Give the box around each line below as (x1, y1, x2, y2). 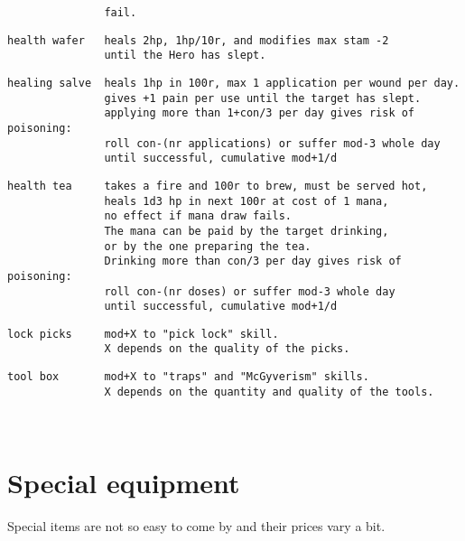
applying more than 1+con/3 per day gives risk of (104, 107, 415, 120)
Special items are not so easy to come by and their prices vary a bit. (7, 517, 386, 536)
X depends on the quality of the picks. (104, 342, 350, 356)
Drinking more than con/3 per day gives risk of (104, 255, 402, 268)
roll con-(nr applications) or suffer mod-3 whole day (104, 136, 441, 150)
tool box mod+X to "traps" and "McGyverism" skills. (7, 370, 369, 384)
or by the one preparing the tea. (104, 239, 312, 253)
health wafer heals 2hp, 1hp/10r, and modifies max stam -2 (7, 33, 389, 47)
